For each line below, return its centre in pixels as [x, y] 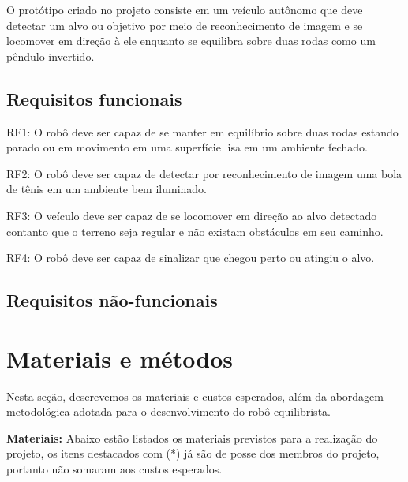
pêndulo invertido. [51, 56]
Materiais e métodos [120, 358]
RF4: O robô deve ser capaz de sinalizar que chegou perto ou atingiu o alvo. [191, 258]
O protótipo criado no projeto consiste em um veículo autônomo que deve [185, 9]
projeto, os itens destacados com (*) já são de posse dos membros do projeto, [193, 453]
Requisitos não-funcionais [112, 300]
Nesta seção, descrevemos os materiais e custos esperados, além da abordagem [195, 396]
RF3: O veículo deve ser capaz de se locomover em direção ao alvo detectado [192, 215]
